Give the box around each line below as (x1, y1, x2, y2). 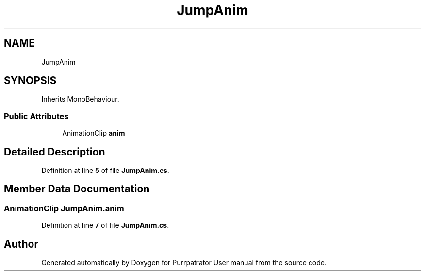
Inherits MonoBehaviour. (41, 95, 119, 103)
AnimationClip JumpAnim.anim (4, 203, 124, 213)
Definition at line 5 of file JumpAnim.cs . (41, 166, 169, 175)
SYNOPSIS (4, 74, 57, 87)
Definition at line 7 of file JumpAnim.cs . (41, 221, 169, 230)
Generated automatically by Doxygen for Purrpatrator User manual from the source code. (41, 258, 327, 267)
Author (4, 238, 38, 250)
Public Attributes (4, 111, 69, 121)
